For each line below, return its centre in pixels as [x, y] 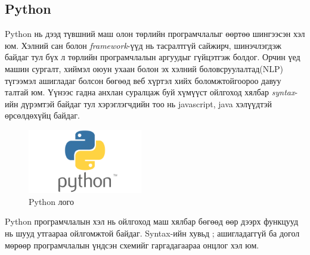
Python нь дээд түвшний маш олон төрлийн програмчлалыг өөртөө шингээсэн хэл [155, 34]
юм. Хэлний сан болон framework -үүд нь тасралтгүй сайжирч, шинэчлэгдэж [143, 45]
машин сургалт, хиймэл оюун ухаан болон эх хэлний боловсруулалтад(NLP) [144, 68]
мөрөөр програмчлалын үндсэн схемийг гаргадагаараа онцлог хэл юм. [132, 245]
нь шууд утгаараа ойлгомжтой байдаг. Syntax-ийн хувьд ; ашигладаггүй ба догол [152, 233]
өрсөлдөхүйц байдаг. [42, 115]
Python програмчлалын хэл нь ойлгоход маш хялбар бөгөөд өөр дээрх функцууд [152, 221]
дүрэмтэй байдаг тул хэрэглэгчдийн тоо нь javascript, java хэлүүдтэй [147, 103]
